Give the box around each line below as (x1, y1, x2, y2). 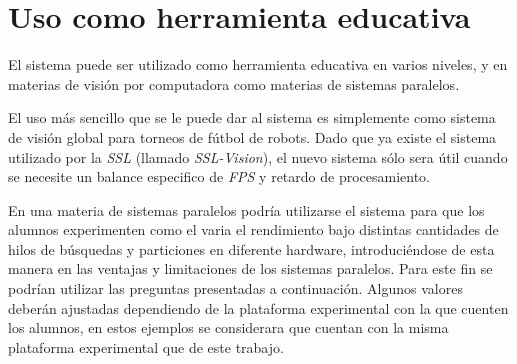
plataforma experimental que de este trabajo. (8, 336, 284, 357)
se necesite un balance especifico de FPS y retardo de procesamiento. (8, 166, 430, 187)
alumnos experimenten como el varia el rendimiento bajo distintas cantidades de (8, 219, 499, 240)
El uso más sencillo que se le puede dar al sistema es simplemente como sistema (8, 107, 496, 128)
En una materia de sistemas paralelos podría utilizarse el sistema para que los (8, 199, 485, 220)
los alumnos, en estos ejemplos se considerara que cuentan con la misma (8, 317, 449, 338)
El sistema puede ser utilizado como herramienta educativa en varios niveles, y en (8, 54, 508, 75)
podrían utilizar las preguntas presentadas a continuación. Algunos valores (8, 278, 463, 299)
